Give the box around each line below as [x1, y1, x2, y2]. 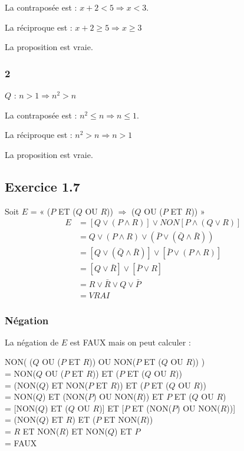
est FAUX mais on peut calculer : [70, 335, 191, 348]
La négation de [5, 335, 59, 348]
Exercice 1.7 [5, 177, 80, 195]
